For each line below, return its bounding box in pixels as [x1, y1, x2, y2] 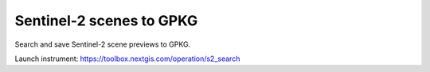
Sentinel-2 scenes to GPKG [14, 12, 198, 29]
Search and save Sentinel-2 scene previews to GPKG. [14, 40, 191, 49]
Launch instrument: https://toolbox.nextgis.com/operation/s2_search [14, 54, 240, 63]
